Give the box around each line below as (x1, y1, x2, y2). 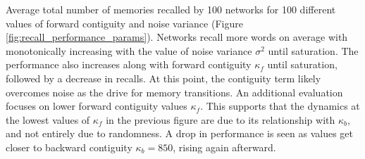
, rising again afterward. (173, 139, 276, 154)
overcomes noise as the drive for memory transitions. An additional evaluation (6, 84, 343, 99)
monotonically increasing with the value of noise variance (6, 43, 252, 58)
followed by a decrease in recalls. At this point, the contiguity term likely (6, 70, 321, 85)
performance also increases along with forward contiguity (6, 57, 252, 72)
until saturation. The (268, 43, 359, 58)
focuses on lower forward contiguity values (6, 98, 187, 113)
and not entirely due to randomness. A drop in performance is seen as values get (6, 126, 353, 141)
